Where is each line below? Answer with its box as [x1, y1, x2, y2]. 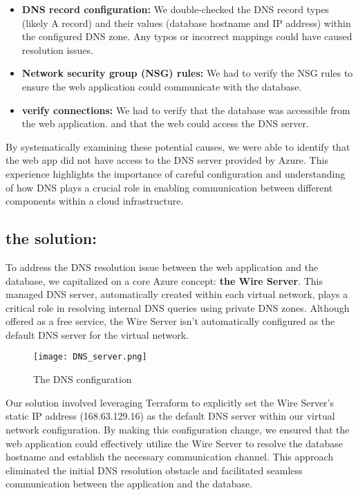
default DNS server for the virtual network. [6, 327, 189, 342]
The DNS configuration [33, 372, 132, 386]
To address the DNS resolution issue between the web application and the [6, 259, 319, 274]
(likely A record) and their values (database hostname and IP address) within [21, 15, 351, 30]
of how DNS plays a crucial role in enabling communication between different [6, 180, 333, 194]
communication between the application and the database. [6, 476, 253, 491]
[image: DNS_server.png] [33, 352, 147, 362]
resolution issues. [21, 42, 93, 57]
